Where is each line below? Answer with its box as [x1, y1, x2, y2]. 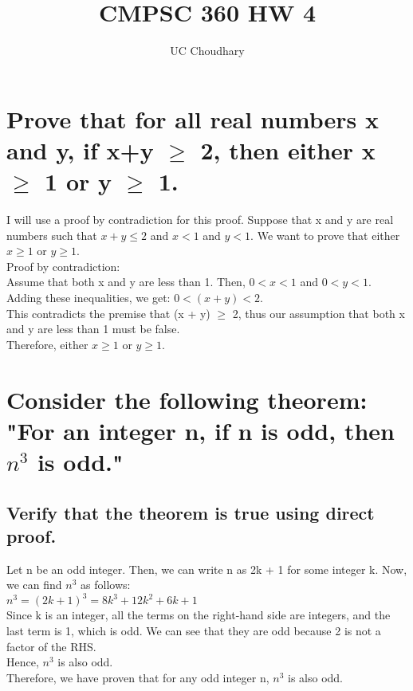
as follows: [81, 576, 131, 593]
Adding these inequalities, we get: [6, 289, 171, 305]
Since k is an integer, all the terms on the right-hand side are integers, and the [6, 607, 391, 623]
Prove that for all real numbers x [6, 102, 379, 135]
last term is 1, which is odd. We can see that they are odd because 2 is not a [6, 622, 381, 638]
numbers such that [6, 226, 97, 243]
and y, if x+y [6, 133, 154, 166]
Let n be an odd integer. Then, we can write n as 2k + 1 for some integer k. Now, [6, 560, 407, 577]
